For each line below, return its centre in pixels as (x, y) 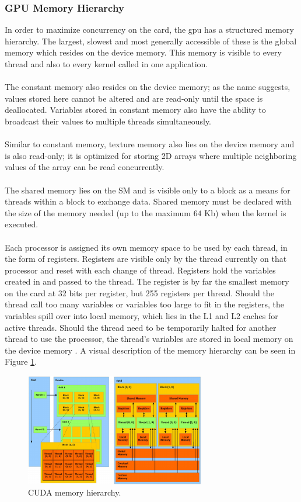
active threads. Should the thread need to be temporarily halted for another (141, 327)
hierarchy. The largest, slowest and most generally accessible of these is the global (151, 41)
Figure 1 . (21, 361)
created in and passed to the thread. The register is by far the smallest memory (147, 281)
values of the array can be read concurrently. (85, 167)
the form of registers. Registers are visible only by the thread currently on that (146, 259)
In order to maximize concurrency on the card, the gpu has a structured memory (149, 30)
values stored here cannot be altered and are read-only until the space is (134, 98)
